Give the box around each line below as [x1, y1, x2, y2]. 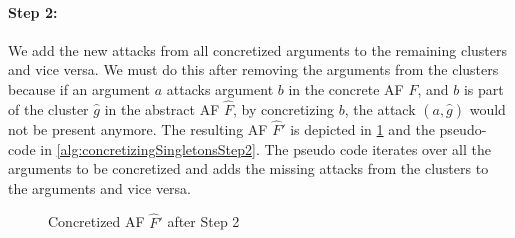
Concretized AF [48, 211, 145, 232]
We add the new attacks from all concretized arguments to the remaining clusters [8, 39, 508, 60]
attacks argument [166, 78, 274, 99]
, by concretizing [232, 98, 335, 119]
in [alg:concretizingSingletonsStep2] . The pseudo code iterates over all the [40, 138, 491, 159]
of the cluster [8, 98, 89, 119]
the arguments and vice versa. [8, 177, 191, 198]
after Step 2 [167, 211, 240, 232]
